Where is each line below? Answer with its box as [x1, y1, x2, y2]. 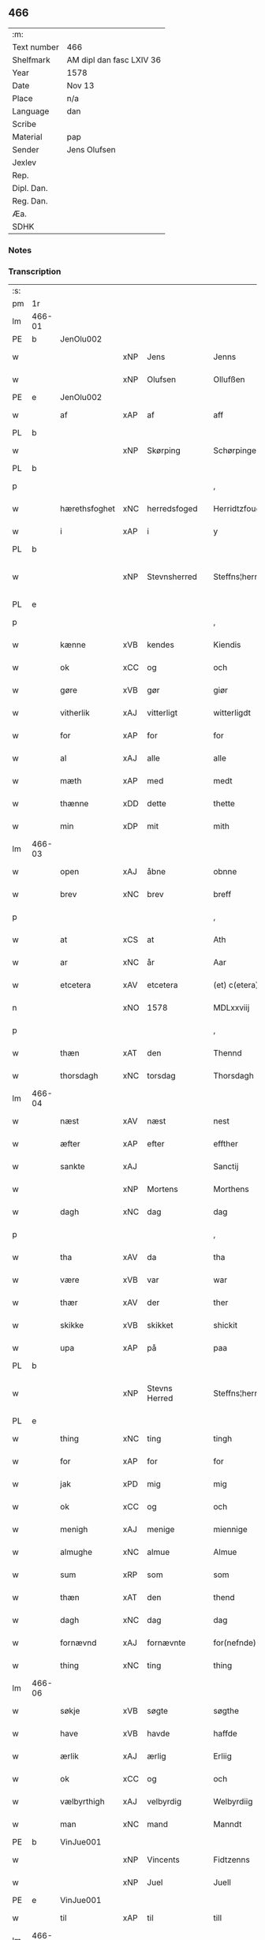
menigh [60, 1524, 88, 1535]
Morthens [212, 1183, 250, 1194]
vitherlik [60, 708, 91, 719]
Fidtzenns [212, 1854, 250, 1865]
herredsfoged [147, 503, 198, 514]
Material [12, 131, 43, 142]
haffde [212, 1728, 238, 1739]
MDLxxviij [212, 1002, 250, 1013]
